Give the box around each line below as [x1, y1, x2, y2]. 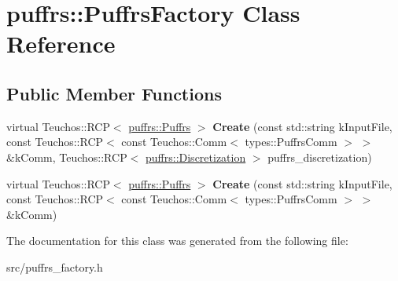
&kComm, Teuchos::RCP [6, 148, 127, 165]
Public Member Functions [6, 81, 222, 105]
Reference [6, 27, 116, 60]
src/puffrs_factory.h [6, 258, 103, 275]
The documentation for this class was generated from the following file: [6, 232, 348, 249]
